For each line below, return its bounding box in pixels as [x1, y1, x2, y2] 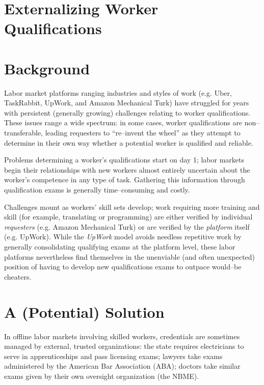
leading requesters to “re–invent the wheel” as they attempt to [45, 127, 241, 138]
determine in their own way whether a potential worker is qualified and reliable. [4, 137, 253, 148]
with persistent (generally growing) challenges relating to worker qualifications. [4, 107, 251, 118]
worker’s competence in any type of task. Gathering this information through [4, 174, 245, 185]
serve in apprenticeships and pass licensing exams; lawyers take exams [4, 350, 223, 361]
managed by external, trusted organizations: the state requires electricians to [4, 341, 244, 351]
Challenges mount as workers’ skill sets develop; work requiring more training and [4, 201, 260, 212]
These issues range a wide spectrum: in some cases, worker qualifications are [4, 117, 243, 128]
